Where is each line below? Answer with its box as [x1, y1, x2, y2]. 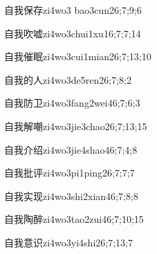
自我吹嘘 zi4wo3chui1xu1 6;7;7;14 [4, 26, 141, 40]
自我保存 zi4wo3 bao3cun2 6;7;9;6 [4, 3, 142, 17]
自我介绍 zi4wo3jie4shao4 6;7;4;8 [4, 142, 138, 156]
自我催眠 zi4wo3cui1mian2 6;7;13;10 [4, 49, 151, 64]
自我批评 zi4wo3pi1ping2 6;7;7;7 [4, 165, 135, 180]
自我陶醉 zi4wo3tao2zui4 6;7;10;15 [4, 212, 144, 226]
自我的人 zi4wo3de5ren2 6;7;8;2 [4, 72, 131, 87]
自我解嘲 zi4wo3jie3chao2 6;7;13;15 [4, 118, 147, 133]
